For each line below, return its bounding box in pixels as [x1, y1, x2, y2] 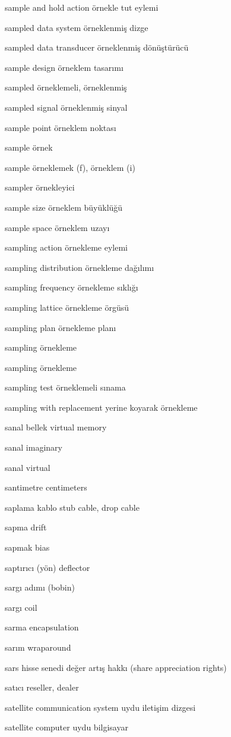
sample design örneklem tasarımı [5, 61, 124, 73]
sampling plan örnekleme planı [5, 321, 116, 333]
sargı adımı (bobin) [5, 581, 75, 594]
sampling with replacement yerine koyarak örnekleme [5, 401, 198, 413]
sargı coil [5, 601, 37, 613]
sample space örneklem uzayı [5, 221, 110, 233]
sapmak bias [5, 541, 50, 554]
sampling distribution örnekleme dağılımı [5, 261, 154, 273]
